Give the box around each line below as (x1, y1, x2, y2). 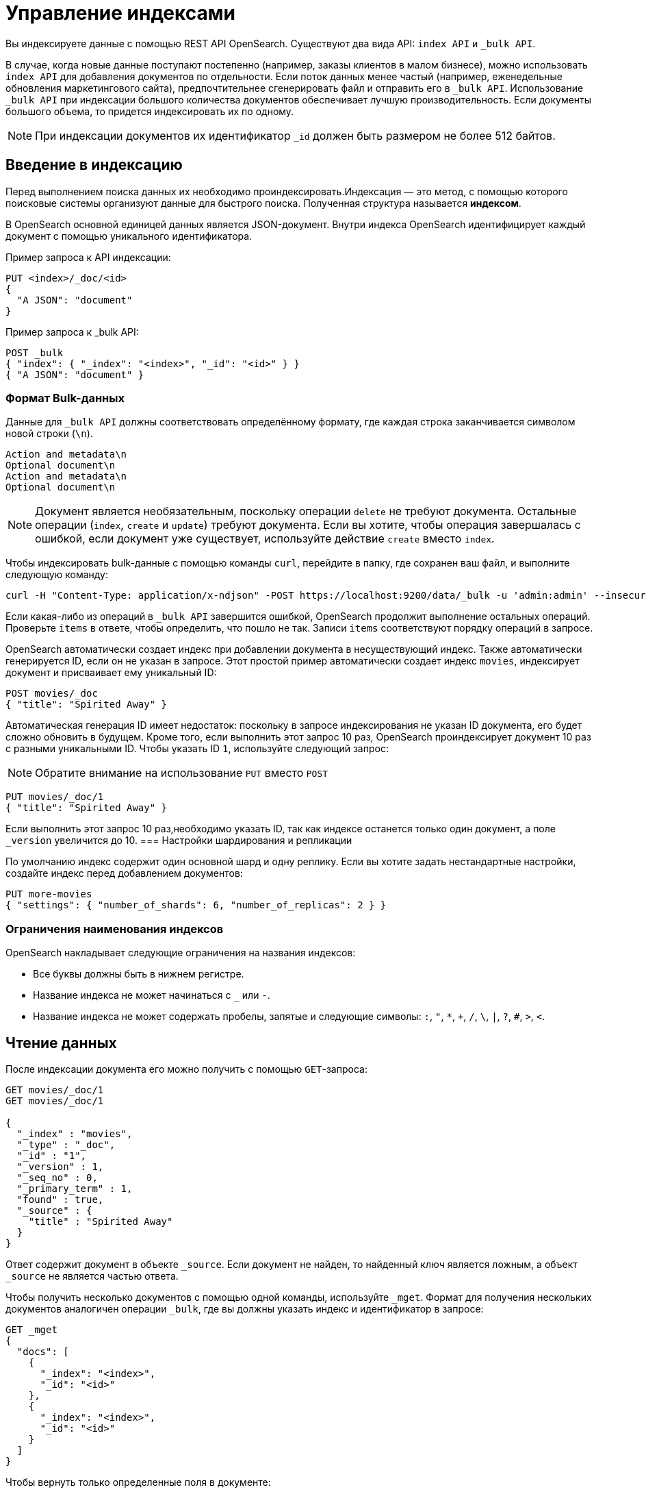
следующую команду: (5, 569, 109, 581)
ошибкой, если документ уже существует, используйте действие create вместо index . (35, 532, 495, 546)
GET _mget (5, 1323, 57, 1335)
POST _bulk (5, 347, 64, 358)
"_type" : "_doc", (16, 1139, 116, 1150)
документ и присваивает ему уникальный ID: (5, 667, 217, 679)
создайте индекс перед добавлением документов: (5, 867, 243, 880)
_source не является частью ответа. (5, 1269, 179, 1282)
